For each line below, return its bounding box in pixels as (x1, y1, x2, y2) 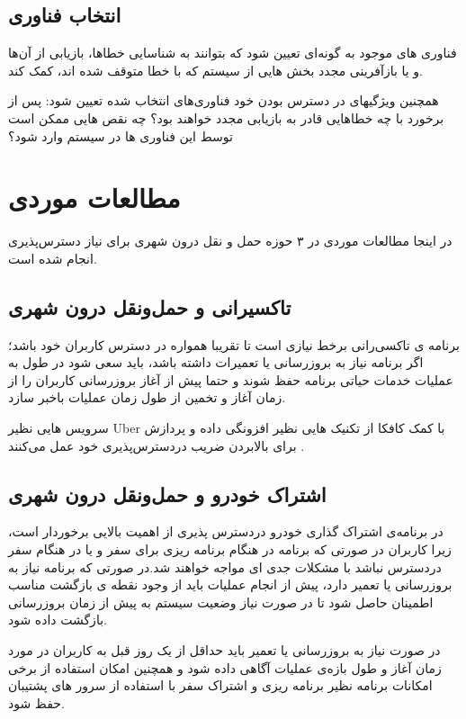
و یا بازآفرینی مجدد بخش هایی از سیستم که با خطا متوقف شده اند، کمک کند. (8, 60, 424, 79)
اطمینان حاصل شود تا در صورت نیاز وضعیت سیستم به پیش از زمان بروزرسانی (8, 592, 434, 611)
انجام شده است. (8, 248, 97, 267)
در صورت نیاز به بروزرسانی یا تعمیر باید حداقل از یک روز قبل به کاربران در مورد (8, 641, 441, 660)
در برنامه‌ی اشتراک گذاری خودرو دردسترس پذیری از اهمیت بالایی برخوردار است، (8, 522, 444, 541)
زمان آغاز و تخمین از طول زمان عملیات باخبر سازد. (8, 388, 286, 407)
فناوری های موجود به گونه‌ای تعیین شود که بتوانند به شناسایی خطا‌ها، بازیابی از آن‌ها (8, 43, 457, 62)
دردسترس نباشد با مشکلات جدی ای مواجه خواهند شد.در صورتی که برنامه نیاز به (8, 557, 442, 576)
